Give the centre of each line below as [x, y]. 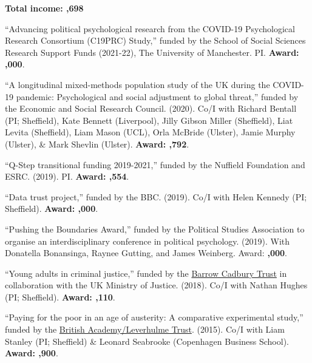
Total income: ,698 [44, 8]
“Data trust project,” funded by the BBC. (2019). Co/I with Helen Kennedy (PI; [156, 196]
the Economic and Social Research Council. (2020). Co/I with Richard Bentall [151, 108]
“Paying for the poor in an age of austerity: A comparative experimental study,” [154, 317]
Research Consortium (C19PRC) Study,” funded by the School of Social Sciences [155, 40]
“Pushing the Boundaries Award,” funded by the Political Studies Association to [155, 229]
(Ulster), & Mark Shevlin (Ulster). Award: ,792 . [97, 144]
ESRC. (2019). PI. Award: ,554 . [67, 176]
